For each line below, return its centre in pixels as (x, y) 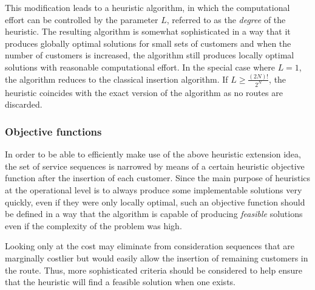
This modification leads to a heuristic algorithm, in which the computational (147, 7)
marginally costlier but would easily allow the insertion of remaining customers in (157, 257)
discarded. (24, 104)
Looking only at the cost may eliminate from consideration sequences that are (150, 246)
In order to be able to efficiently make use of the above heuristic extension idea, (153, 154)
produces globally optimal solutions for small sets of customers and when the (148, 43)
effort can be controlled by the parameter (82, 19)
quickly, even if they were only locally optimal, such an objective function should (155, 202)
